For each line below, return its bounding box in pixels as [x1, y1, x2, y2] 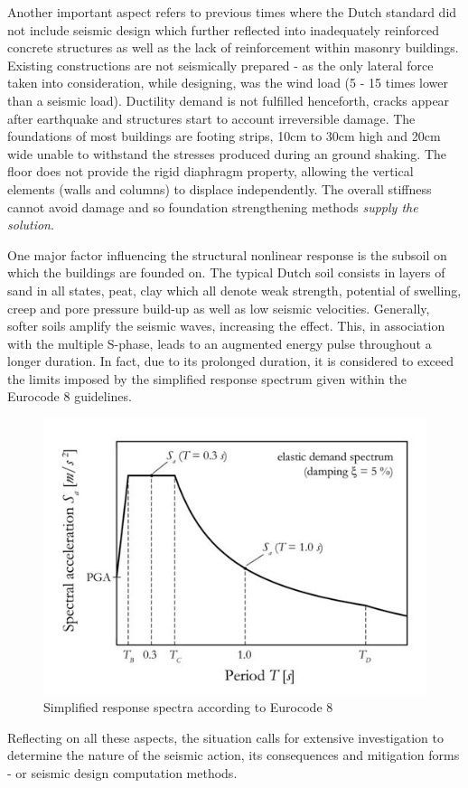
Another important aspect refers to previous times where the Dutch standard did [7, 3, 457, 21]
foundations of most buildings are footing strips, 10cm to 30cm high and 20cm [7, 127, 441, 145]
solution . [7, 215, 54, 234]
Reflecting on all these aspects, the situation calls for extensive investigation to [7, 727, 444, 746]
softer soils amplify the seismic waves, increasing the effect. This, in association [7, 316, 445, 335]
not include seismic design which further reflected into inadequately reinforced [7, 20, 440, 39]
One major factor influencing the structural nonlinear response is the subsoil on [7, 245, 447, 264]
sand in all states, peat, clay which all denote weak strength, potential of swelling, [7, 280, 462, 299]
